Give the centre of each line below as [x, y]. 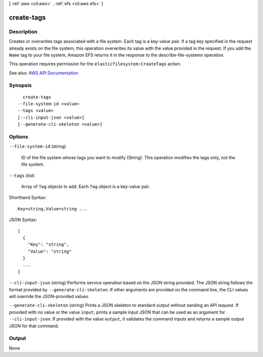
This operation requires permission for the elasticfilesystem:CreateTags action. [95, 64]
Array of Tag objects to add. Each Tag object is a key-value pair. [86, 186]
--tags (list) [22, 175]
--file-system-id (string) [38, 147]
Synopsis [20, 85]
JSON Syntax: [23, 220]
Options [19, 137]
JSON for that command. [34, 326]
